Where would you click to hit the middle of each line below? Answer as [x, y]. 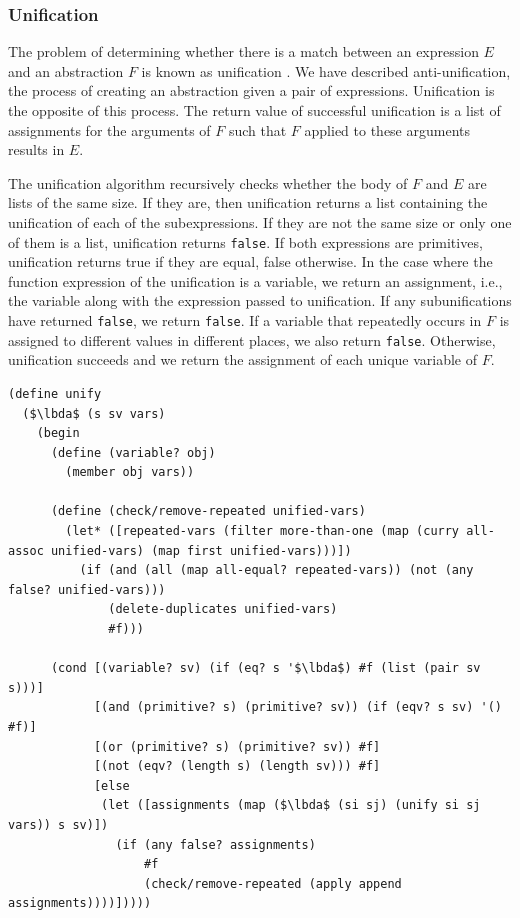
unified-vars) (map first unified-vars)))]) [201, 550]
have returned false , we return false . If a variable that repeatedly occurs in [245, 320]
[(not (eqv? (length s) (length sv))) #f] [237, 766]
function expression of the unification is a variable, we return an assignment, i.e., [255, 280]
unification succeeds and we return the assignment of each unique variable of [243, 359]
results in [36, 149]
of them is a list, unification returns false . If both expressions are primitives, [245, 241]
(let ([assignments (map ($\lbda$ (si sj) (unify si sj [291, 805]
